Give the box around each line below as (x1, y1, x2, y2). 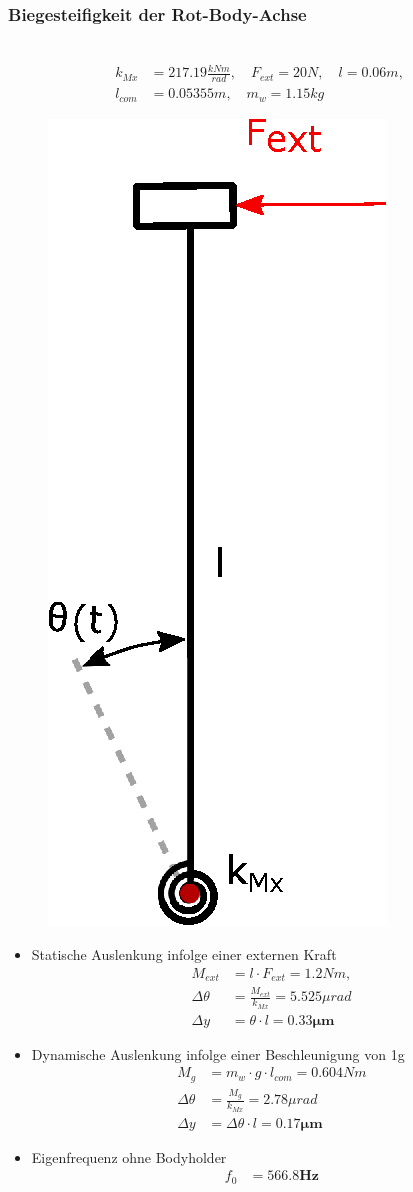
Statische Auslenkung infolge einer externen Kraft (31, 944, 337, 965)
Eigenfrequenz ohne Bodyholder (31, 1146, 227, 1167)
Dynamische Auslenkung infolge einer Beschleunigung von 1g (31, 1043, 405, 1064)
